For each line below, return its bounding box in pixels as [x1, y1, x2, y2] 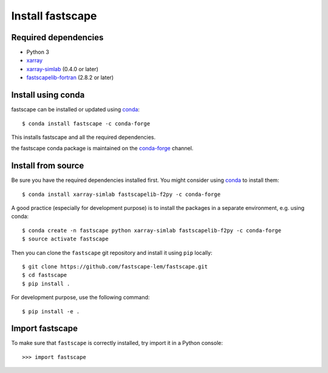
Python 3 [26, 49, 50, 56]
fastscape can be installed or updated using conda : [11, 106, 140, 113]
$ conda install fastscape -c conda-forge [22, 120, 151, 127]
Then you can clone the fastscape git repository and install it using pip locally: [11, 249, 213, 256]
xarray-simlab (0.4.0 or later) [26, 65, 98, 72]
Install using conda [11, 90, 85, 100]
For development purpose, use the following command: [11, 294, 150, 301]
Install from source [11, 161, 84, 171]
